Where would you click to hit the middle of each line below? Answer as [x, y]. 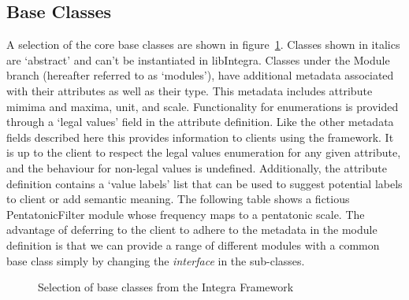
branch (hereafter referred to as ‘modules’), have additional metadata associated [200, 75]
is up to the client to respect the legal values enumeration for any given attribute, [204, 152]
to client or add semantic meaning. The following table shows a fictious [178, 199]
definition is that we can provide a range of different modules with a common [193, 244]
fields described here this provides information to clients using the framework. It [200, 137]
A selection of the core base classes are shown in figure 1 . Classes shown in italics [203, 44]
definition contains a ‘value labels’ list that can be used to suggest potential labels [204, 183]
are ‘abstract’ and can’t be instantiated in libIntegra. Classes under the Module [198, 59]
